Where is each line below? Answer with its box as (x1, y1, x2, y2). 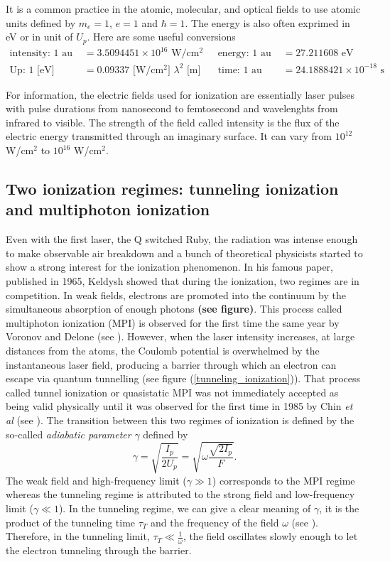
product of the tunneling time (6, 514, 136, 529)
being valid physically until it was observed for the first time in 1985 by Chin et (6, 399, 353, 414)
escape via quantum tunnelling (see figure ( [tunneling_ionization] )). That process (6, 371, 361, 386)
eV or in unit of (6, 29, 73, 44)
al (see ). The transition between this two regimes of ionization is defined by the (6, 412, 354, 427)
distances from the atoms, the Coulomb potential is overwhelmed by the (6, 343, 320, 358)
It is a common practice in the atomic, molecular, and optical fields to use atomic (6, 1, 361, 16)
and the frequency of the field (151, 514, 279, 529)
